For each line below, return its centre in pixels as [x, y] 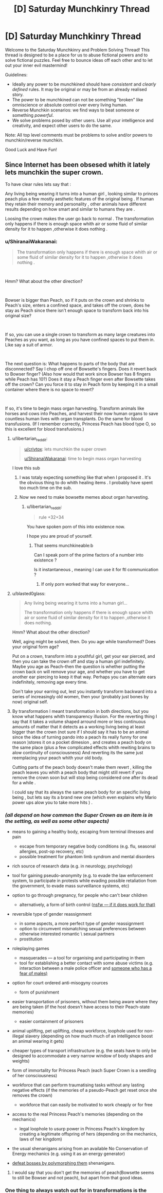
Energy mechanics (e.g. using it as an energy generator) [68, 1154]
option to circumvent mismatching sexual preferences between [82, 928]
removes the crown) [32, 1095]
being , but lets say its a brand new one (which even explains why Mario [84, 797]
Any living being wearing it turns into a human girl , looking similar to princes [81, 194]
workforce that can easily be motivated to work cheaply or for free [86, 1104]
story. [18, 94]
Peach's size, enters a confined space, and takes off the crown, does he [77, 306]
